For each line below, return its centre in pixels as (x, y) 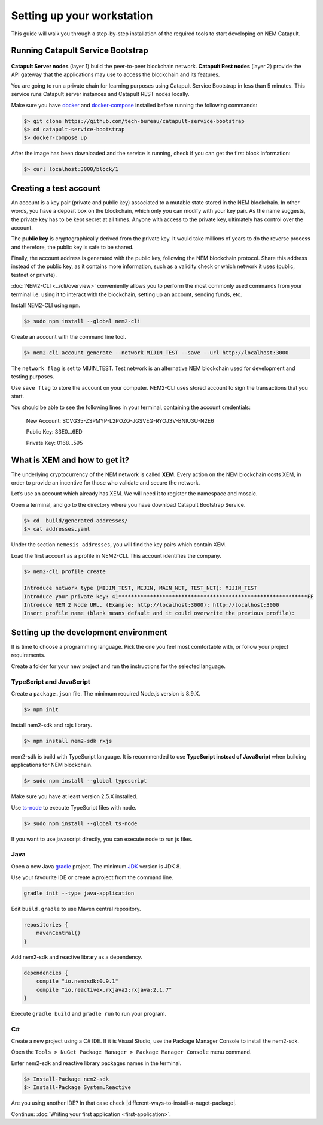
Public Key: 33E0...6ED (54, 432)
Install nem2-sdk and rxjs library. (51, 725)
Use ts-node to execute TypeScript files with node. (74, 807)
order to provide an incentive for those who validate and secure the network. (106, 483)
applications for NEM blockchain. (52, 765)
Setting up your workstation (82, 16)
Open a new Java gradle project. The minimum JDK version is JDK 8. (96, 866)
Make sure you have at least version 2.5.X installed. (74, 796)
